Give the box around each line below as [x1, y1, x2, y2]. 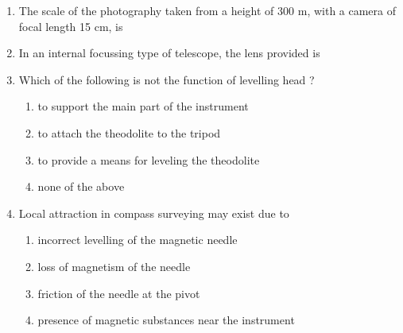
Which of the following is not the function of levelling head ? [18, 71, 315, 87]
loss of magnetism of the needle [37, 257, 191, 274]
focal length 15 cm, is [18, 17, 123, 34]
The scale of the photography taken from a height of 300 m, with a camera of [18, 2, 397, 18]
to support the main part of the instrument [37, 98, 249, 114]
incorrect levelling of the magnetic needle [37, 231, 238, 248]
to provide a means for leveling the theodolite [37, 151, 260, 168]
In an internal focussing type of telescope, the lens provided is [18, 45, 320, 61]
